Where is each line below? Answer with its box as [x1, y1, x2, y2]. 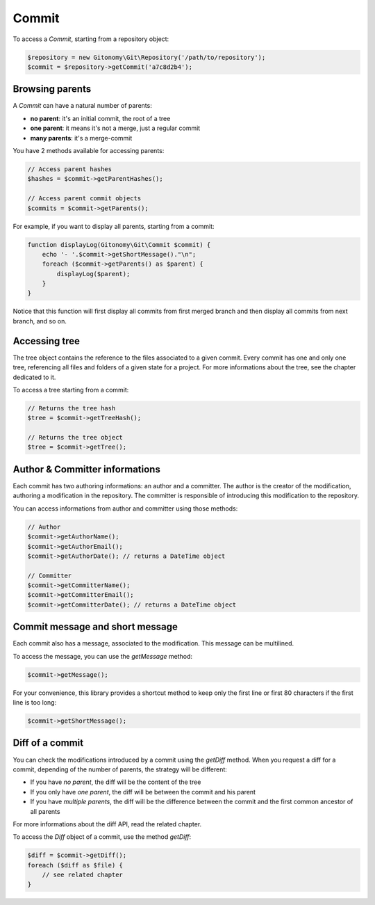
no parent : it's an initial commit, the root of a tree [30, 114, 171, 122]
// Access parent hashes [27, 165, 112, 173]
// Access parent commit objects [27, 195, 142, 202]
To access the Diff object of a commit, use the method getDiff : [12, 833, 192, 841]
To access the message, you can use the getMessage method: [12, 652, 193, 660]
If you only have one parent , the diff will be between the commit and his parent [30, 787, 256, 796]
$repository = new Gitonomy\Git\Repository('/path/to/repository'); [27, 53, 266, 61]
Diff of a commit [12, 737, 83, 749]
